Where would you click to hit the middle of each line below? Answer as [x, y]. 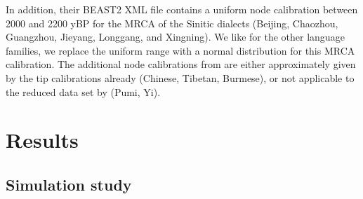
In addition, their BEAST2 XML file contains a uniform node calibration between [182, 9]
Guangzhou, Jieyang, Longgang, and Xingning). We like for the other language [175, 37]
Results [42, 140]
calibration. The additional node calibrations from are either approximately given [181, 64]
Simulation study [69, 184]
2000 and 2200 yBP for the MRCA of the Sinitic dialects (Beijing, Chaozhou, [172, 23]
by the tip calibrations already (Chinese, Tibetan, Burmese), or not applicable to [180, 77]
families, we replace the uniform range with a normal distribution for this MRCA [180, 50]
